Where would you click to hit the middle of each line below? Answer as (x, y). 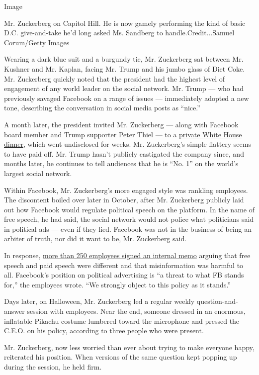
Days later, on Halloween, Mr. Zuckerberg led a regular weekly (99, 301)
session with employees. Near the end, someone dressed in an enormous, (136, 311)
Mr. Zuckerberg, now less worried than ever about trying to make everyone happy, (129, 347)
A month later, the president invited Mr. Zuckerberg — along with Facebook (121, 124)
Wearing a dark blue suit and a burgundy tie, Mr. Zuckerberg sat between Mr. (124, 59)
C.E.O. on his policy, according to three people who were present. (104, 330)
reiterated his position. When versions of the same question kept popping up (121, 357)
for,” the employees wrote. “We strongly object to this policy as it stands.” (117, 284)
